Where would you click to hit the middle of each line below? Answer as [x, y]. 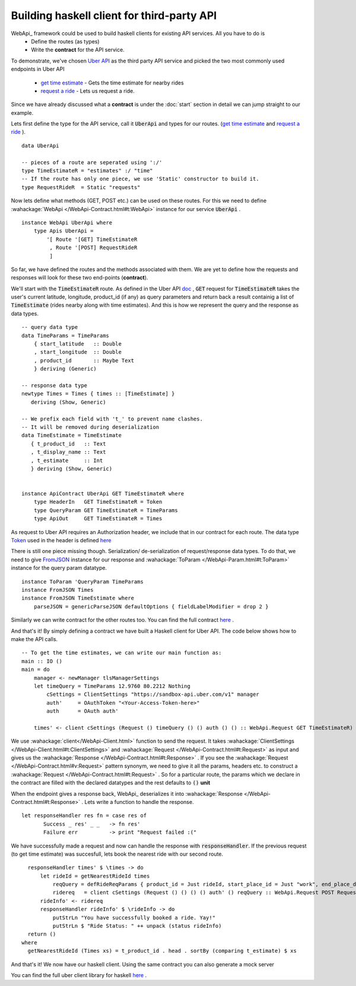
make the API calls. [34, 639]
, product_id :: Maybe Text [84, 360]
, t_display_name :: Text [68, 452]
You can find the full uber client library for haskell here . [79, 975]
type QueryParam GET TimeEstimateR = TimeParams [106, 510]
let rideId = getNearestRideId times [95, 876]
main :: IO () [42, 661]
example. [22, 112]
